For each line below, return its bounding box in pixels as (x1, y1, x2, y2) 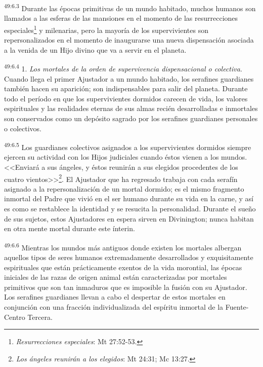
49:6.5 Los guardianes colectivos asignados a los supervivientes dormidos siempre (4, 140, 251, 152)
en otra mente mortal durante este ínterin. (4, 223, 135, 234)
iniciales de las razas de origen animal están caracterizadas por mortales (4, 272, 227, 282)
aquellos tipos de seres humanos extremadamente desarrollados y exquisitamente (4, 252, 253, 262)
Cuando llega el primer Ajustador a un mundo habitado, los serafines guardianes (4, 73, 254, 84)
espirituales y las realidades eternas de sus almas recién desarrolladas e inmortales (4, 103, 258, 114)
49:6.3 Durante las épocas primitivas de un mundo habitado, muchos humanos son (4, 2, 256, 13)
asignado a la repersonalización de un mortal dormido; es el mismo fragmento (4, 183, 244, 194)
